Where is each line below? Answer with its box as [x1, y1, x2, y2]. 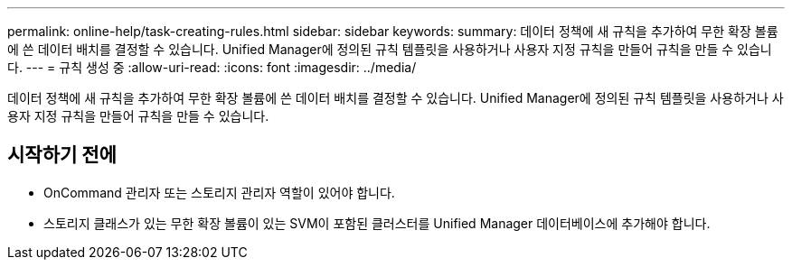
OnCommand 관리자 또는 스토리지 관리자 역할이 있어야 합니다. [43, 184, 395, 200]
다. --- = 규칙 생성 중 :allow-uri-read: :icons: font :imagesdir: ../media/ [7, 60, 417, 75]
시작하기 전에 [7, 143, 117, 167]
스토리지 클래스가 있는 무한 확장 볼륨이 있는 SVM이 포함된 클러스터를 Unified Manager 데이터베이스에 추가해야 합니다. [43, 215, 711, 231]
